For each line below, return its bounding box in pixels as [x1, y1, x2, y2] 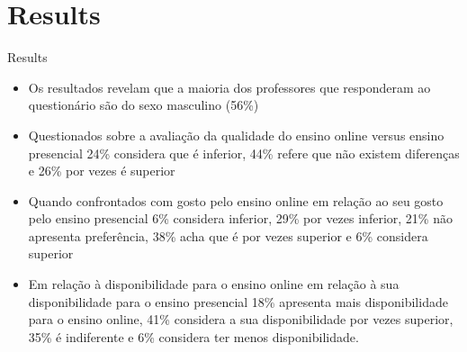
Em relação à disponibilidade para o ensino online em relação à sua [28, 275, 400, 293]
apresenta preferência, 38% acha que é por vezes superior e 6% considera [28, 226, 428, 245]
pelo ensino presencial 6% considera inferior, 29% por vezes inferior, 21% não [28, 209, 453, 228]
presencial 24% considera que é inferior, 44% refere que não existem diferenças [28, 143, 460, 162]
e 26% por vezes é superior [28, 161, 175, 180]
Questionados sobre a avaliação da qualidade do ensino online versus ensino [28, 125, 445, 144]
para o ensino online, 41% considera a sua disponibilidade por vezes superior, [28, 310, 454, 329]
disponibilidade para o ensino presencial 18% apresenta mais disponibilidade [28, 292, 448, 311]
